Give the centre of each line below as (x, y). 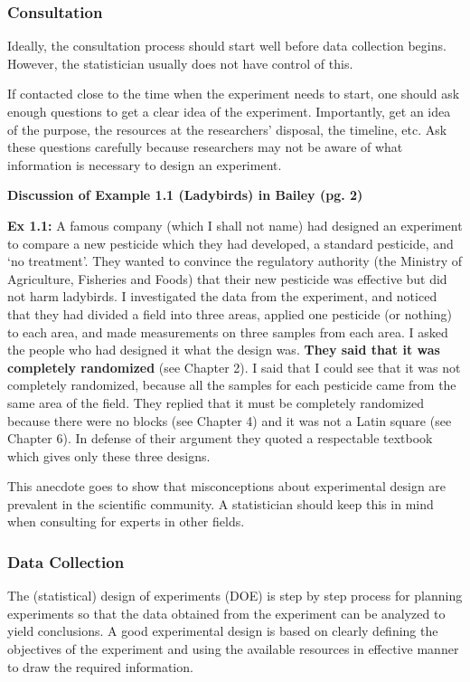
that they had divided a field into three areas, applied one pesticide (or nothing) (230, 313)
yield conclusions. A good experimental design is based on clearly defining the (223, 631)
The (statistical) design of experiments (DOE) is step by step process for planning (235, 596)
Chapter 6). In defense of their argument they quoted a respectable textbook (220, 438)
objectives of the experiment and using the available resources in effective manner (233, 649)
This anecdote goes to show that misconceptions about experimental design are (227, 486)
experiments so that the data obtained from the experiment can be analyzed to (226, 613)
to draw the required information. (100, 666)
